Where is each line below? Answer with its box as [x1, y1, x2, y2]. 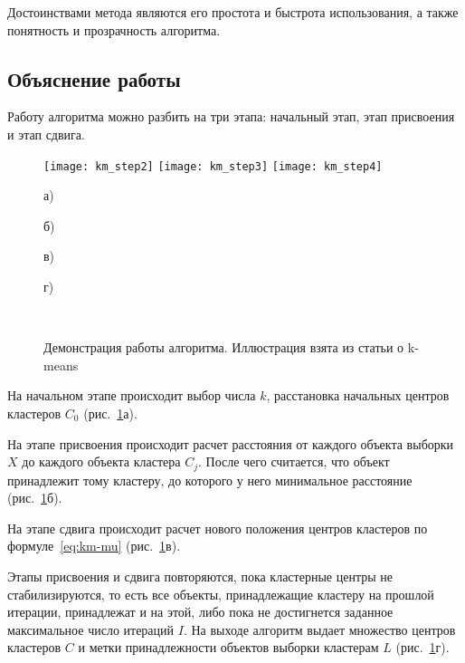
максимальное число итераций [7, 620, 175, 639]
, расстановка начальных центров [266, 386, 450, 405]
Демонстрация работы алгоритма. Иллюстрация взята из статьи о [43, 338, 404, 357]
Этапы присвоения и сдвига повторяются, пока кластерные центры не [7, 567, 393, 585]
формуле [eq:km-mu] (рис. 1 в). [7, 536, 181, 555]
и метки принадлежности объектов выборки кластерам [78, 638, 379, 657]
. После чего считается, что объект [197, 452, 390, 471]
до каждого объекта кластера [22, 452, 181, 471]
